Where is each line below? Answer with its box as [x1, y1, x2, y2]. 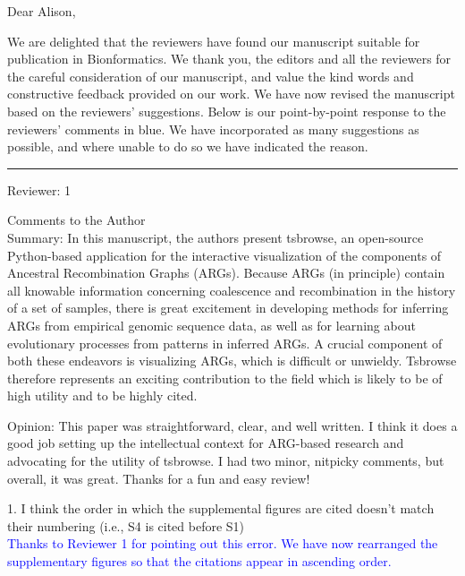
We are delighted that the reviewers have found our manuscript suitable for [7, 31, 420, 50]
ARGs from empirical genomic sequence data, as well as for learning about [7, 315, 416, 334]
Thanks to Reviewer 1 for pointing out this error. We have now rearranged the [7, 534, 438, 553]
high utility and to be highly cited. [7, 386, 198, 405]
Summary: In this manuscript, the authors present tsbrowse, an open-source [7, 228, 424, 246]
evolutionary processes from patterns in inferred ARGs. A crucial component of [7, 333, 443, 352]
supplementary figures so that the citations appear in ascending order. [7, 552, 392, 571]
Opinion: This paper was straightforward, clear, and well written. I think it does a [7, 416, 458, 434]
